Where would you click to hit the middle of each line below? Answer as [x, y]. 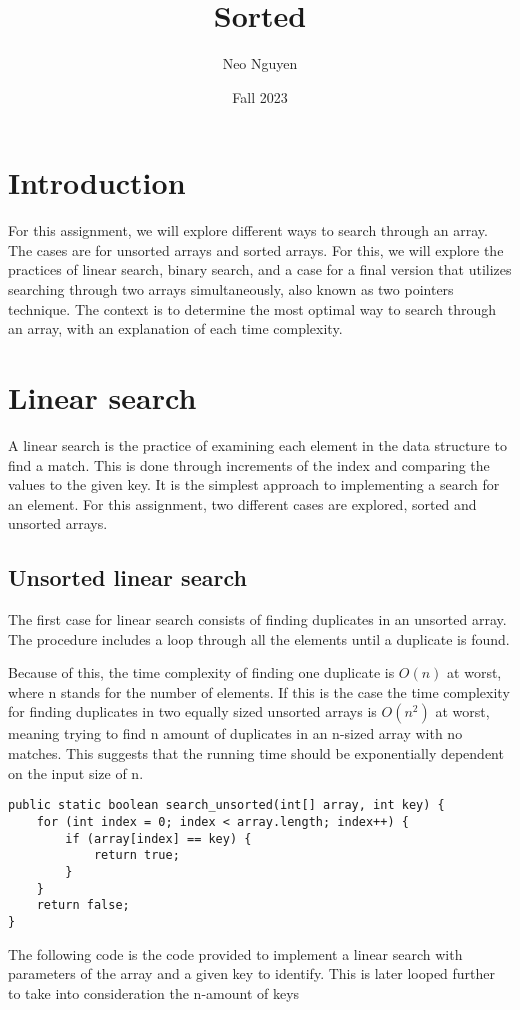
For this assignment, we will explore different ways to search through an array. [248, 230]
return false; [83, 905]
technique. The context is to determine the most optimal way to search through [252, 308]
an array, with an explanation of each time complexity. [175, 328]
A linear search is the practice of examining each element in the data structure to [257, 444]
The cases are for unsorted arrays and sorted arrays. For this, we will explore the [256, 249]
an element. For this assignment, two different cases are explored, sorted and [242, 503]
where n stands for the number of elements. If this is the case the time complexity [259, 691]
